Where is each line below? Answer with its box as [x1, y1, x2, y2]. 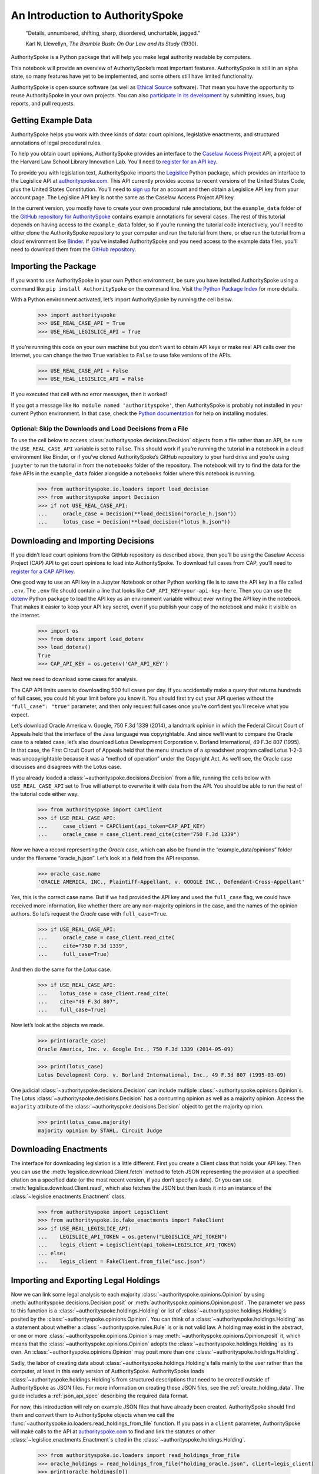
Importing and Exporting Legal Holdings [11, 1275, 160, 1285]
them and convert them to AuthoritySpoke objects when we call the [11, 1412, 175, 1419]
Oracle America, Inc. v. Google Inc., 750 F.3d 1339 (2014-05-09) [38, 1045, 234, 1052]
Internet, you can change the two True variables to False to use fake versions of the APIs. [11, 351, 232, 359]
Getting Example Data [11, 116, 92, 126]
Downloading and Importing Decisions [11, 535, 155, 545]
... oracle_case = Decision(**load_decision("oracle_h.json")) [38, 511, 237, 517]
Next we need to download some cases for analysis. [11, 676, 138, 683]
